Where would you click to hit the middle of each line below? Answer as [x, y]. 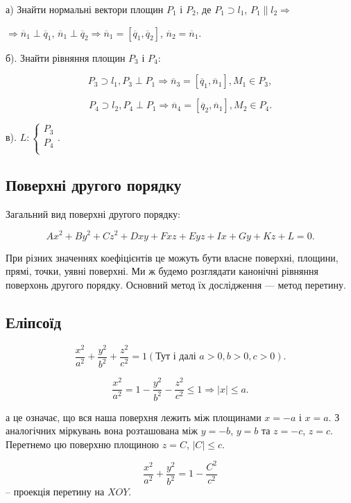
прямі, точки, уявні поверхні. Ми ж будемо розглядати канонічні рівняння [162, 271]
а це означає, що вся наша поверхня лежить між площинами [134, 417]
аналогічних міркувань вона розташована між [102, 430]
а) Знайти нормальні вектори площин [85, 9]
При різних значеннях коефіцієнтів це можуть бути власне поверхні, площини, [172, 257]
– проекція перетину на [55, 492]
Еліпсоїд [34, 322]
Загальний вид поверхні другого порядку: [93, 213]
